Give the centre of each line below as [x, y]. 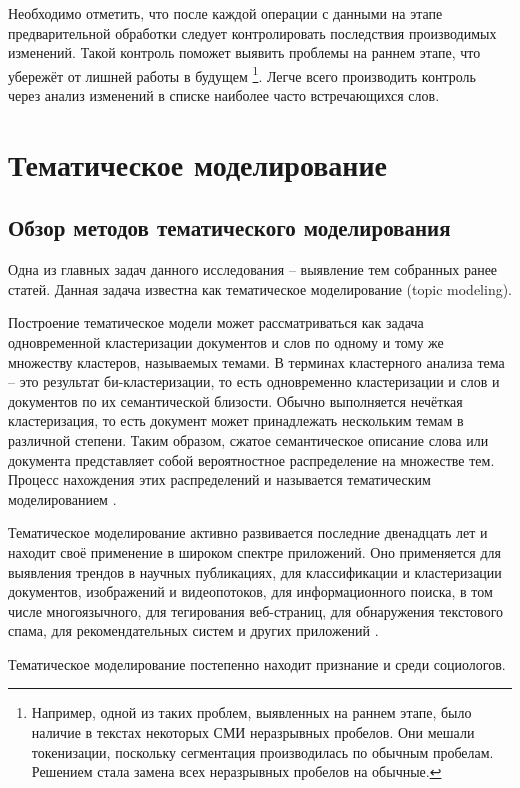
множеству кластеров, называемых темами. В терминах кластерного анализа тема [256, 361]
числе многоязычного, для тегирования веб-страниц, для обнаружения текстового [256, 610]
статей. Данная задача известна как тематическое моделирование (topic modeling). [260, 288]
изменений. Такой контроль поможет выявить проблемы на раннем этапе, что [244, 52]
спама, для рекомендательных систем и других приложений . [193, 630]
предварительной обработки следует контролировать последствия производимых [252, 32]
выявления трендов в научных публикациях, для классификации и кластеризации [255, 571]
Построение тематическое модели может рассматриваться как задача [216, 322]
